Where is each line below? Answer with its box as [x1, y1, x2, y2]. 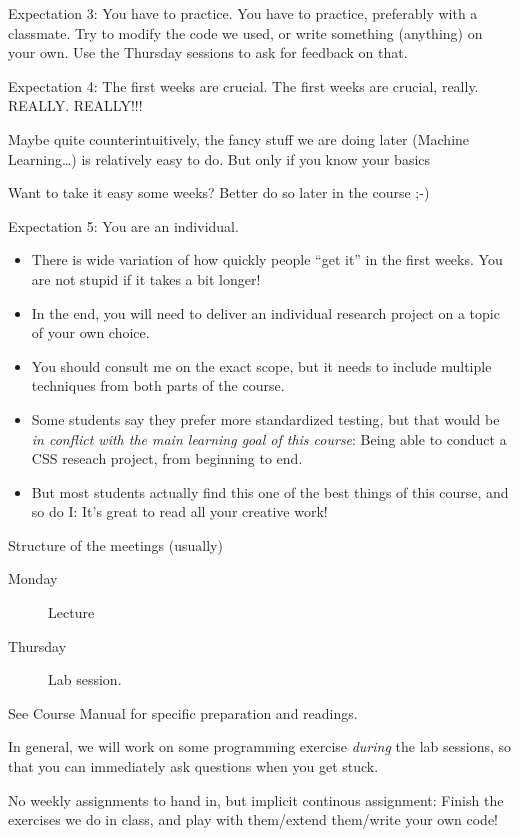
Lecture [48, 602, 95, 623]
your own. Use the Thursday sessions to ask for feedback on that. [8, 42, 408, 63]
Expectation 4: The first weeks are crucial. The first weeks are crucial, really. [8, 75, 479, 96]
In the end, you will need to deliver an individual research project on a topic [31, 302, 500, 323]
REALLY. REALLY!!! [8, 95, 143, 116]
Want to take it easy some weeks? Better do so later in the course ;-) [8, 182, 430, 203]
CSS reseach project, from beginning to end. [31, 448, 303, 469]
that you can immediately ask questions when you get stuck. [8, 756, 379, 777]
